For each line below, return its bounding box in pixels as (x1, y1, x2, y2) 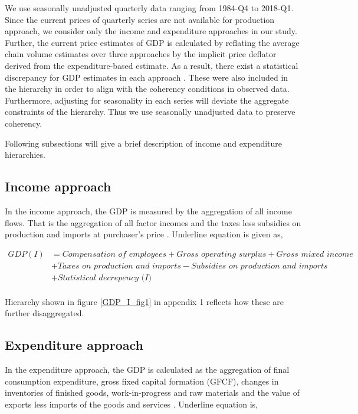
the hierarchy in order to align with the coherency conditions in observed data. (5, 82, 290, 95)
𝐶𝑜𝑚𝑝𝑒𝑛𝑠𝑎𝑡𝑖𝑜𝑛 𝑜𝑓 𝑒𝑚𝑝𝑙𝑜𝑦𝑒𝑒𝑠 (62, 250, 167, 259)
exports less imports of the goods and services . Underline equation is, (5, 398, 258, 410)
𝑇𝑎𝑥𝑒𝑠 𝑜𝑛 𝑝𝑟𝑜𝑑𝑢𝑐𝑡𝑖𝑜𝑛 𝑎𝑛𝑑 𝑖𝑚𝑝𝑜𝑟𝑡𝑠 (57, 261, 181, 270)
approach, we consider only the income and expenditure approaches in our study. (5, 25, 297, 37)
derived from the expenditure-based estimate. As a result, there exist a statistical (5, 59, 298, 71)
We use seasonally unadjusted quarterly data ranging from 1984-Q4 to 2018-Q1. (5, 2, 294, 14)
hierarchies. (5, 148, 45, 161)
